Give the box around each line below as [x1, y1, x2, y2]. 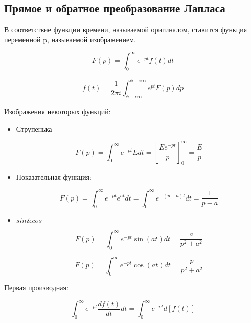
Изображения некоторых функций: [4, 106, 111, 116]
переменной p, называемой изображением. [4, 34, 136, 44]
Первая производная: [4, 282, 69, 292]
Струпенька [16, 123, 52, 134]
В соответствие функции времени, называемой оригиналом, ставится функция [4, 24, 247, 35]
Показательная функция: [16, 171, 92, 182]
